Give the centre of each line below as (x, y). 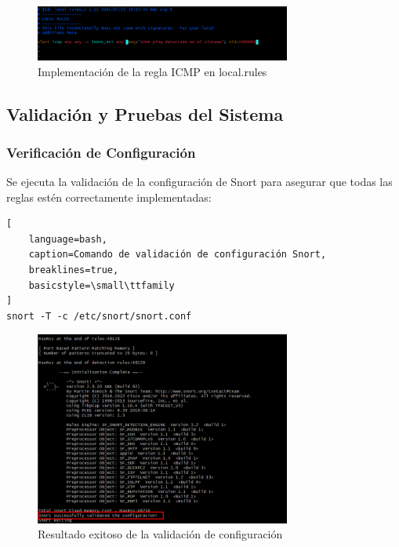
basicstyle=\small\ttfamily (102, 285)
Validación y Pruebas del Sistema (145, 113)
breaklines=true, (74, 270)
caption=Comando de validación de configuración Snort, (178, 255)
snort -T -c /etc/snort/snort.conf (99, 316)
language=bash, (68, 239)
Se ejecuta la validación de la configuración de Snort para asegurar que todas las (199, 182)
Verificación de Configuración (101, 152)
